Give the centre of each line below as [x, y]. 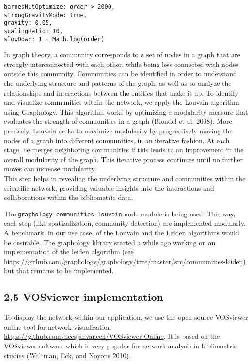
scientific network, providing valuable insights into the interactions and [109, 188]
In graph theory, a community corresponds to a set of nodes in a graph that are [122, 55]
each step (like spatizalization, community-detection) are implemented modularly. [125, 223]
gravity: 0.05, [28, 23]
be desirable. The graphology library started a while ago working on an [110, 242]
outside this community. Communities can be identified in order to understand [120, 74]
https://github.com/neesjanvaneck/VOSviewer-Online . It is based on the [112, 336]
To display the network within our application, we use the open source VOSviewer [126, 317]
